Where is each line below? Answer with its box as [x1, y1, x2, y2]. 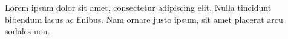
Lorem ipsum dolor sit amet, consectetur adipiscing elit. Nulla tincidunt [5, 1, 272, 13]
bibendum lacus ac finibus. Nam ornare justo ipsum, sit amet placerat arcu [5, 13, 283, 25]
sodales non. [5, 25, 50, 37]
